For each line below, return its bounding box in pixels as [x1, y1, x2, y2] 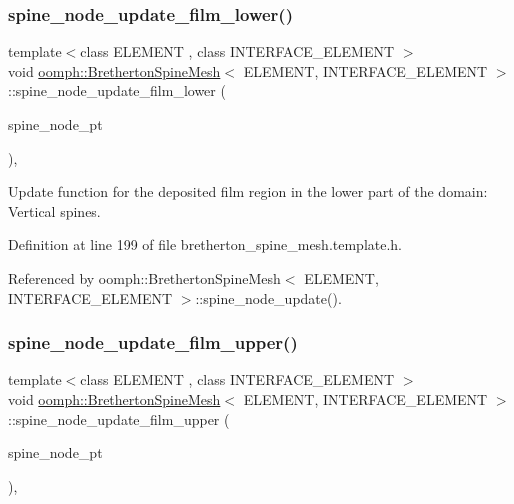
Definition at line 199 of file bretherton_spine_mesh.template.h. [8, 234, 403, 255]
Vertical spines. [8, 200, 101, 221]
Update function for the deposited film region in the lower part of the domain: [8, 181, 488, 202]
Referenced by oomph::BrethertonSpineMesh [8, 267, 281, 288]
